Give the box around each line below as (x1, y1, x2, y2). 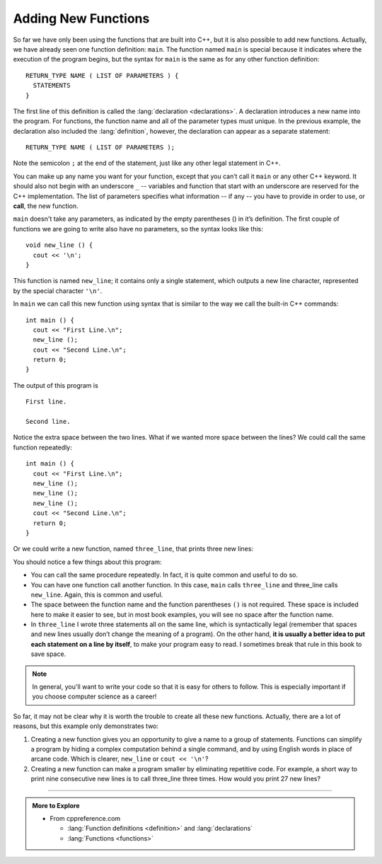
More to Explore (32, 801, 81, 810)
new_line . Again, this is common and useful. (30, 590, 163, 599)
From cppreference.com (50, 814, 121, 822)
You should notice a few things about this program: (13, 558, 162, 566)
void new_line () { (25, 241, 93, 249)
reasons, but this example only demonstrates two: (13, 722, 159, 730)
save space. (30, 650, 66, 658)
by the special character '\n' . (13, 287, 103, 295)
